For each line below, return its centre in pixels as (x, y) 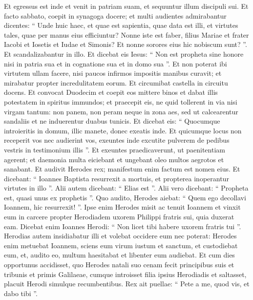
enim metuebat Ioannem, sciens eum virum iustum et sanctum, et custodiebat (121, 245)
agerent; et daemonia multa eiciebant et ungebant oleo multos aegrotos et (114, 159)
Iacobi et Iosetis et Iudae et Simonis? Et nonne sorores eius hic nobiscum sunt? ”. (126, 44)
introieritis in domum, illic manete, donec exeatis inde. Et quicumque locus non (123, 130)
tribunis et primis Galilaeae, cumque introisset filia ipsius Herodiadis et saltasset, (125, 274)
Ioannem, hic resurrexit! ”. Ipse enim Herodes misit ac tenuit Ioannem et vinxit (122, 207)
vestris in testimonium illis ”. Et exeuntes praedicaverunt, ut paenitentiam (115, 149)
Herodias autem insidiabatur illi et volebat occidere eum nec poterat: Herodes (120, 236)
